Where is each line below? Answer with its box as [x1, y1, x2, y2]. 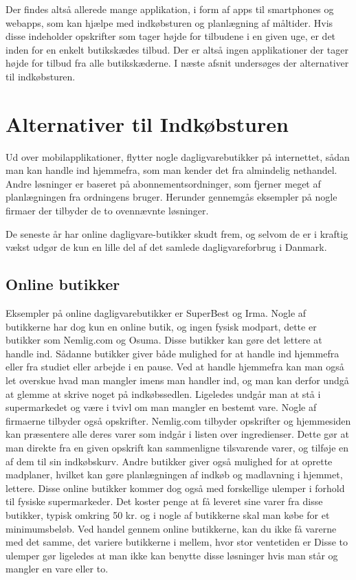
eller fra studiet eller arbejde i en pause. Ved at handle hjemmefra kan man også [5, 359, 344, 374]
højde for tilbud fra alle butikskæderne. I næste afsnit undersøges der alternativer [5, 56, 349, 70]
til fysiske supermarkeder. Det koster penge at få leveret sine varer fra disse [5, 494, 323, 509]
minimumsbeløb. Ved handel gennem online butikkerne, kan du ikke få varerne [5, 521, 337, 535]
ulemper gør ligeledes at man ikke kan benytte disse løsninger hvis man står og [5, 548, 338, 562]
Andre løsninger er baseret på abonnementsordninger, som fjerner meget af [5, 176, 321, 190]
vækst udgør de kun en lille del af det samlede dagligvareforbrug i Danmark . [5, 240, 327, 254]
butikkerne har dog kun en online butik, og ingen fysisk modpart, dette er [5, 319, 317, 333]
